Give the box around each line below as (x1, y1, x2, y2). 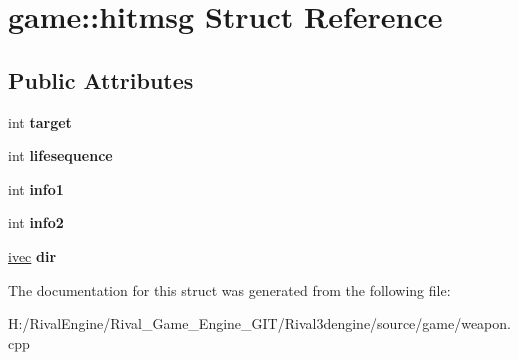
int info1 (8, 178, 64, 199)
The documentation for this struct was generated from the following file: (8, 279, 451, 300)
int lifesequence (8, 145, 113, 166)
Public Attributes (8, 64, 194, 95)
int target (8, 111, 72, 132)
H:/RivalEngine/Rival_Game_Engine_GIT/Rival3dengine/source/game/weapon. (8, 313, 511, 334)
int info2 (8, 212, 64, 233)
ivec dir (8, 245, 57, 266)
